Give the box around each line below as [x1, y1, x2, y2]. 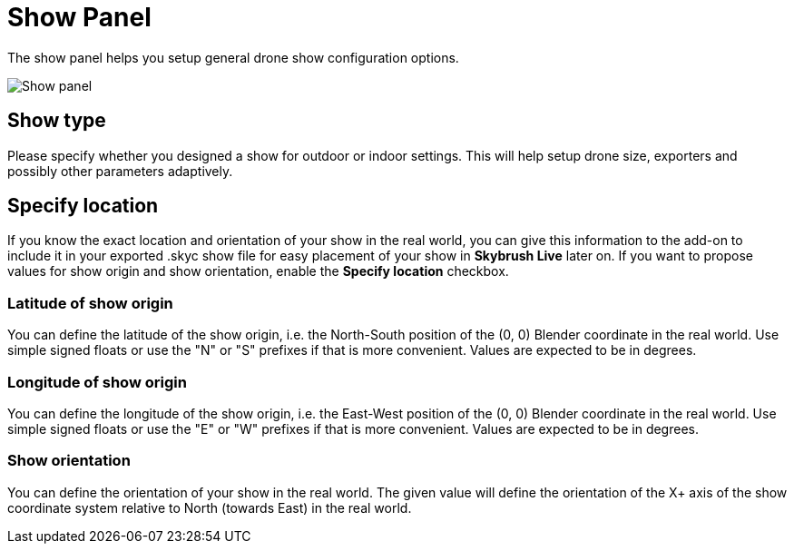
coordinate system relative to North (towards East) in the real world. [7, 499, 412, 516]
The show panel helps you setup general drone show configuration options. [7, 49, 459, 65]
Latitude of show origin [7, 293, 173, 312]
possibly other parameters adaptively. [7, 162, 233, 179]
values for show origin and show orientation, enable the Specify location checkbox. [7, 263, 509, 280]
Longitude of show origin [7, 372, 187, 391]
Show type [7, 109, 106, 133]
